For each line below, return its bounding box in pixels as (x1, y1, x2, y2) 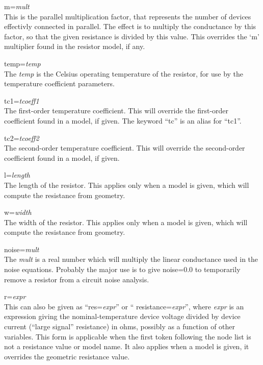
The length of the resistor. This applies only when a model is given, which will (4, 179, 249, 190)
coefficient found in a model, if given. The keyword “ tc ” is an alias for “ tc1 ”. (4, 115, 242, 126)
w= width (4, 207, 32, 217)
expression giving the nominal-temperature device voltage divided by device (4, 311, 241, 322)
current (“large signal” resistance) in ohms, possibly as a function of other (4, 321, 235, 332)
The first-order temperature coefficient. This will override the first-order (4, 105, 229, 116)
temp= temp (4, 58, 41, 68)
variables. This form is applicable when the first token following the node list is (4, 331, 251, 342)
